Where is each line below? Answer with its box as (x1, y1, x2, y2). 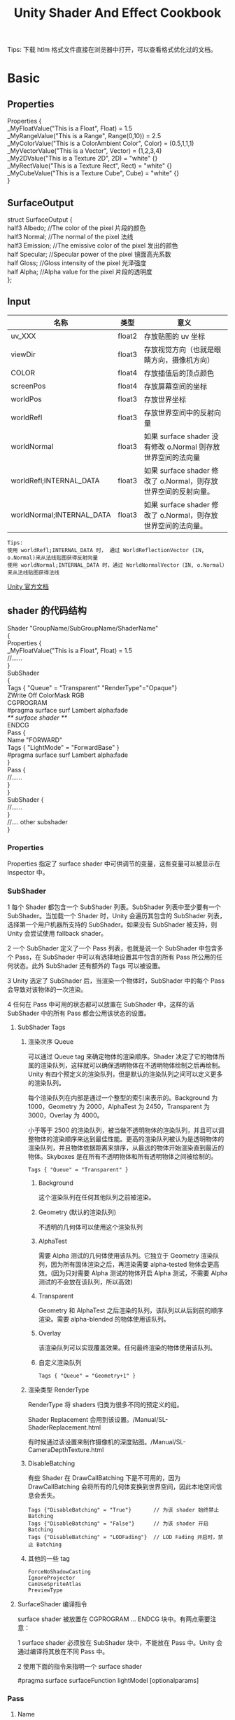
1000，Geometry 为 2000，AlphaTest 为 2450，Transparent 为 (27, 1103, 210, 1111)
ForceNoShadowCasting (27, 1568, 91, 1575)
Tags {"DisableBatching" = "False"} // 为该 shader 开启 (27, 1520, 209, 1527)
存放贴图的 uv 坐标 (143, 331, 205, 341)
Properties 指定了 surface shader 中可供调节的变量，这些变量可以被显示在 (7, 859, 221, 868)
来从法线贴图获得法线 (7, 569, 59, 576)
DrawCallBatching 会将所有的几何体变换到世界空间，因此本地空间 (27, 1482, 217, 1491)
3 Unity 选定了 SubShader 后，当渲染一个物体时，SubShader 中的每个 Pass (7, 976, 225, 985)
